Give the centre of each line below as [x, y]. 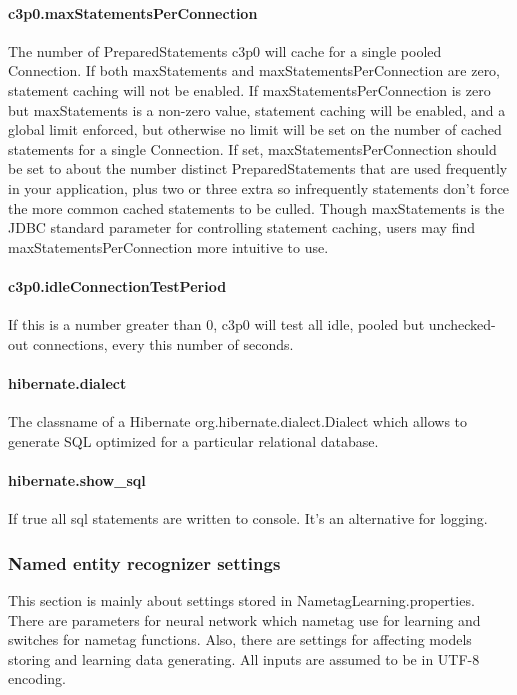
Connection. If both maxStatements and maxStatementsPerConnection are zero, [254, 70]
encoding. [37, 678]
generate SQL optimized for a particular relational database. [193, 440]
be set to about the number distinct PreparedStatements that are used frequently [258, 168]
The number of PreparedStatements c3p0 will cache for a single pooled [225, 50]
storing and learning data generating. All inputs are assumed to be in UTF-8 [244, 658]
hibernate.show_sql [77, 479]
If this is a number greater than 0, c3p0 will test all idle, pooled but [216, 324]
